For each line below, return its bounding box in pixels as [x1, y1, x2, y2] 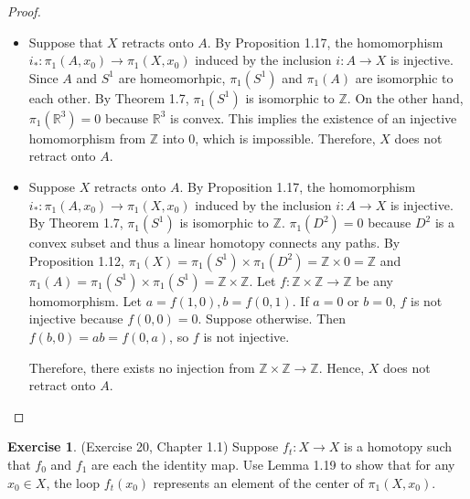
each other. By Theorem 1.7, [28, 88, 189, 107]
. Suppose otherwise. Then [198, 309, 347, 328]
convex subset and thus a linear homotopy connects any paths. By [28, 233, 401, 252]
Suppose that [28, 32, 103, 51]
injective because [28, 309, 123, 328]
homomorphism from [28, 128, 146, 147]
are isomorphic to [355, 68, 454, 87]
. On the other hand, [347, 88, 464, 107]
